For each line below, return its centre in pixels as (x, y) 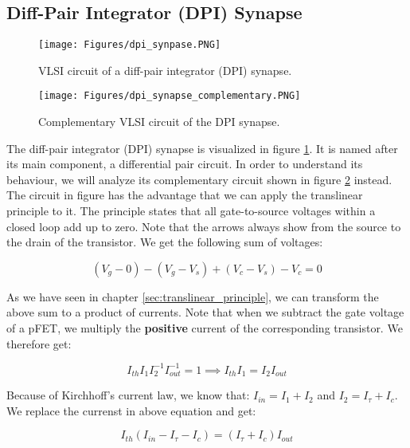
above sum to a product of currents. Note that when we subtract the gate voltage (205, 312)
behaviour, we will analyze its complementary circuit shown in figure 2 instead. (199, 179)
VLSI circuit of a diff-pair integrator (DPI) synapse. (165, 70)
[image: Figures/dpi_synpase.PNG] (130, 45)
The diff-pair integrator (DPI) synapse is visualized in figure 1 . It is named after (202, 148)
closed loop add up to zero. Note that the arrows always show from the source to (204, 226)
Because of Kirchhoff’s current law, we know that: (128, 395)
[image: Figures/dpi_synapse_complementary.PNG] (170, 96)
